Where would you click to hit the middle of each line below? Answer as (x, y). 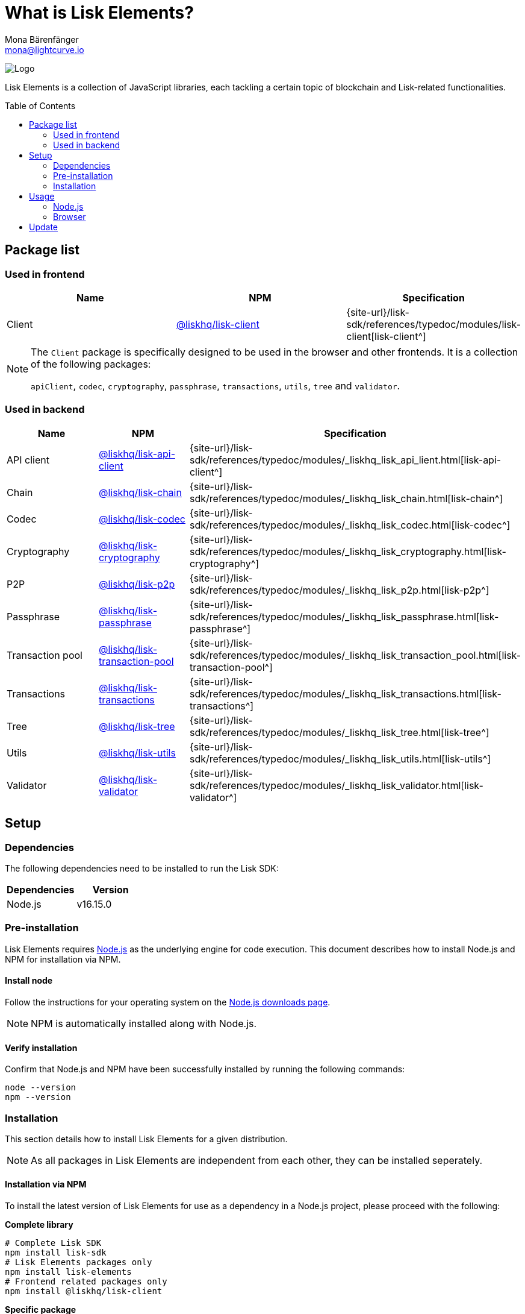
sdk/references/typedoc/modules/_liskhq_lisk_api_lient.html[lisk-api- (345, 460)
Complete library (39, 1225)
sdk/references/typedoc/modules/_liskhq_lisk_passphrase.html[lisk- (344, 616)
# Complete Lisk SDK (53, 1243)
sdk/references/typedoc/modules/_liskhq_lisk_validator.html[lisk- (336, 785)
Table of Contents (40, 105)
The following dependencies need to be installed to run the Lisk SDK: (142, 868)
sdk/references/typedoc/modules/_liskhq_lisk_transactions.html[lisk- (345, 693)
